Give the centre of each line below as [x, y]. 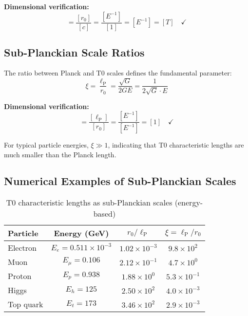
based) [105, 213]
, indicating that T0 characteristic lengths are [176, 145]
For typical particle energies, [46, 145]
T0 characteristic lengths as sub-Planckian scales [89, 202]
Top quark [26, 304]
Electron [22, 247]
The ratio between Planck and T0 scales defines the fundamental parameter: [118, 72]
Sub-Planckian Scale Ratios [74, 52]
